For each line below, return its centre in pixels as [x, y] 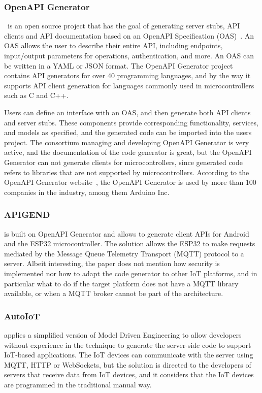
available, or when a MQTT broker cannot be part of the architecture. [114, 293]
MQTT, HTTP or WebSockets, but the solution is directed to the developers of [128, 364]
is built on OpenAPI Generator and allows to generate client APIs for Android [127, 233]
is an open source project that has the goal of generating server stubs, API [124, 26]
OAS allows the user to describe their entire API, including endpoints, [113, 45]
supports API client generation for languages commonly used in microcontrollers [129, 85]
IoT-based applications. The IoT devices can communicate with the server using [129, 355]
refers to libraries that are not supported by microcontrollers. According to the [127, 172]
